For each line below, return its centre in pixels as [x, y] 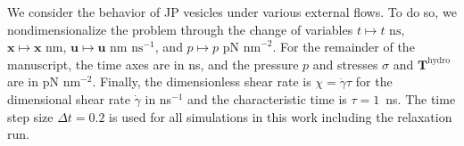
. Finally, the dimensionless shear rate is [202, 81]
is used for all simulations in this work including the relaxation [281, 116]
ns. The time [421, 98]
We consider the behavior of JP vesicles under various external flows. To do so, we [232, 12]
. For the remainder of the [344, 47]
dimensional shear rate [69, 98]
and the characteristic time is [267, 98]
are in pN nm [44, 81]
